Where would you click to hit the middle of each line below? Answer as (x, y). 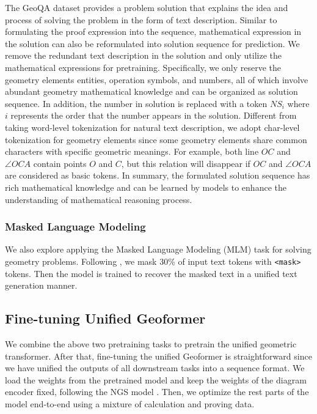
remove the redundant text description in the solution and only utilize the (143, 55)
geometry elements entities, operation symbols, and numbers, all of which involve (157, 79)
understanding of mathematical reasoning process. (99, 199)
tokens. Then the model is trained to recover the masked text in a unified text (151, 273)
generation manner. (41, 285)
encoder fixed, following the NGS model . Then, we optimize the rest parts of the (157, 392)
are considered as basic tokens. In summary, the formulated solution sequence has (158, 175)
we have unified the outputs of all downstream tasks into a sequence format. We (155, 368)
